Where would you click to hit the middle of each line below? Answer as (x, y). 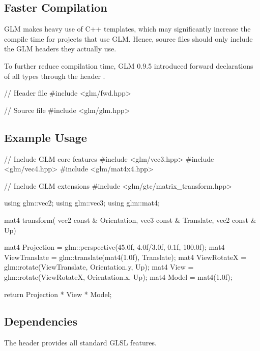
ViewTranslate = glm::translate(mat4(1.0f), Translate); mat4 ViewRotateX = (125, 257)
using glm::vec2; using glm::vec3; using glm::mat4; (82, 203)
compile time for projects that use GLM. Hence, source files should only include (128, 38)
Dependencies (41, 321)
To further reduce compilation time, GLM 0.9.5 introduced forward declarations (129, 65)
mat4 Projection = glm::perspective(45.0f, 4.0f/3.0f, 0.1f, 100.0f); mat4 (114, 247)
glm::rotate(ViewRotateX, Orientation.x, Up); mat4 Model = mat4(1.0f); (118, 276)
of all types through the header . (55, 76)
